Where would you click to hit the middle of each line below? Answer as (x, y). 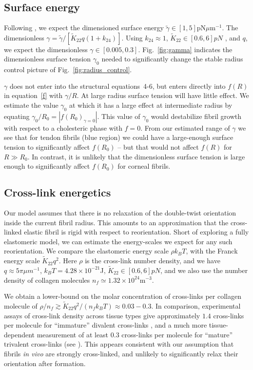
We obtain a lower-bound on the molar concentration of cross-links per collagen (123, 296)
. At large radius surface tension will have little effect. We (163, 95)
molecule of (21, 305)
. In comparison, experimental (196, 305)
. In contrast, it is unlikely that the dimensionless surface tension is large (136, 156)
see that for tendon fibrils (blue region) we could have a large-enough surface (119, 137)
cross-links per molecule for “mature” (177, 334)
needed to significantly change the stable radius (172, 59)
